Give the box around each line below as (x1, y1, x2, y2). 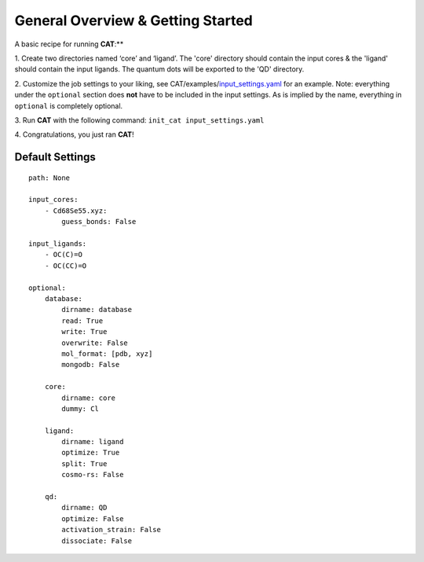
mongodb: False (61, 360, 120, 369)
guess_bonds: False (61, 217, 137, 226)
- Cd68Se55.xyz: (44, 206, 108, 215)
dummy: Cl (61, 404, 100, 413)
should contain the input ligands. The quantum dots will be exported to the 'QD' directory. (14, 64, 305, 74)
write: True (61, 327, 108, 336)
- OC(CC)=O (44, 261, 87, 270)
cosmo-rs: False (61, 470, 124, 479)
